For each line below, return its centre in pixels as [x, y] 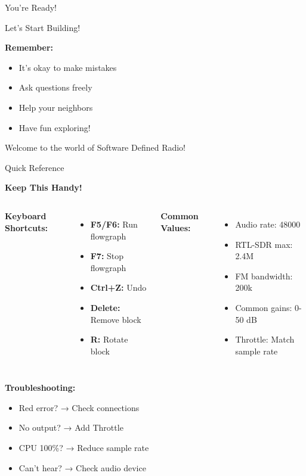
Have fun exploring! [55, 127]
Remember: [29, 47]
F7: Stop [107, 256]
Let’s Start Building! [43, 27]
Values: [176, 227]
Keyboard [26, 215]
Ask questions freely [55, 87]
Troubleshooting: [40, 388]
